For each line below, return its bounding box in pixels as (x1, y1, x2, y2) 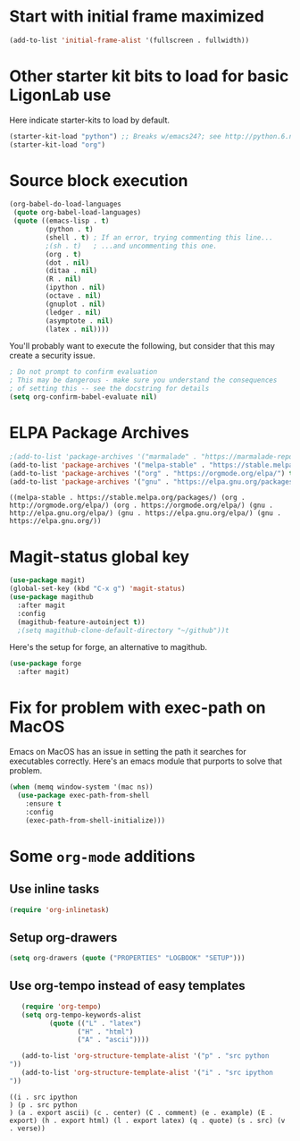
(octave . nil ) (45, 292, 102, 300)
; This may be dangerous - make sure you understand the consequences (9, 376, 278, 385)
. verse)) (9, 1124, 46, 1133)
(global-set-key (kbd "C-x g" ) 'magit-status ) (9, 584, 186, 594)
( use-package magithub (9, 593, 94, 602)
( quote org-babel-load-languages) (12, 208, 142, 217)
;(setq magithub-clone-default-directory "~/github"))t (17, 626, 229, 635)
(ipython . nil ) (45, 283, 105, 292)
